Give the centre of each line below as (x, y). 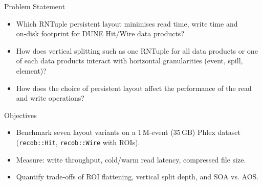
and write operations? (50, 98)
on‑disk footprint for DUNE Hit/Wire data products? (100, 33)
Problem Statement (35, 6)
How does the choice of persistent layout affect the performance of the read (134, 88)
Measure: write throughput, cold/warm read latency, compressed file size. (131, 159)
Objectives (20, 115)
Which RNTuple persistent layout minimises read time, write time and (127, 23)
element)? (31, 70)
